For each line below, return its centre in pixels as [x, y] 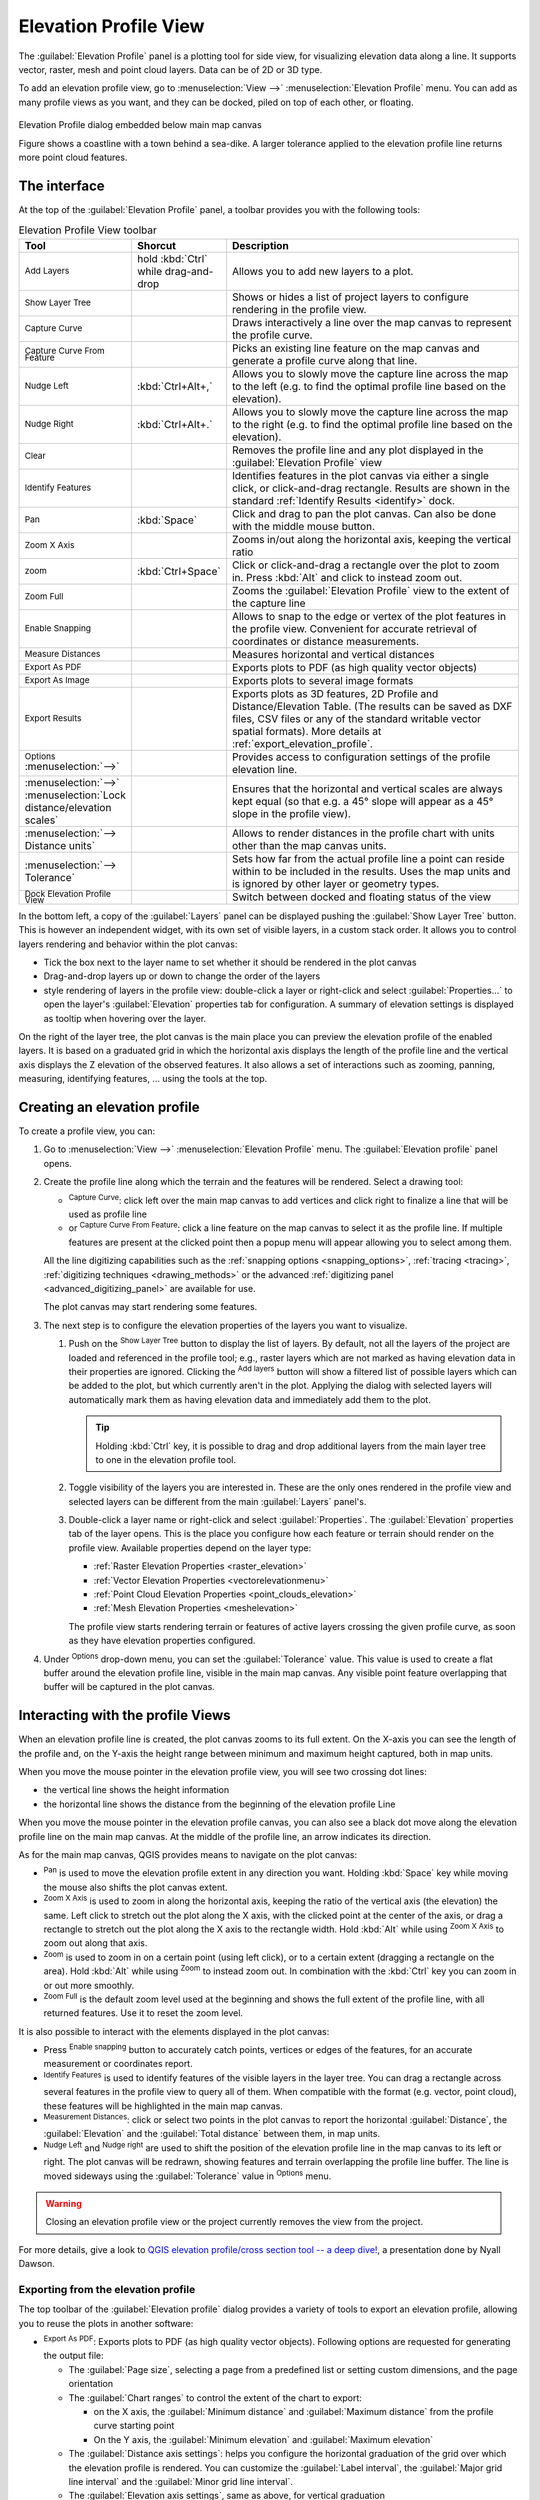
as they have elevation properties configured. [162, 1641]
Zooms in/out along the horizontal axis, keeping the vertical [371, 539]
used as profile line [107, 1214]
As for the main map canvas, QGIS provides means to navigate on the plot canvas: [188, 1854]
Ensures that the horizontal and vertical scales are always [367, 788]
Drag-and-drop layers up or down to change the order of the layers [182, 976]
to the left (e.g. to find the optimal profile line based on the [369, 386]
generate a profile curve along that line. [324, 360]
